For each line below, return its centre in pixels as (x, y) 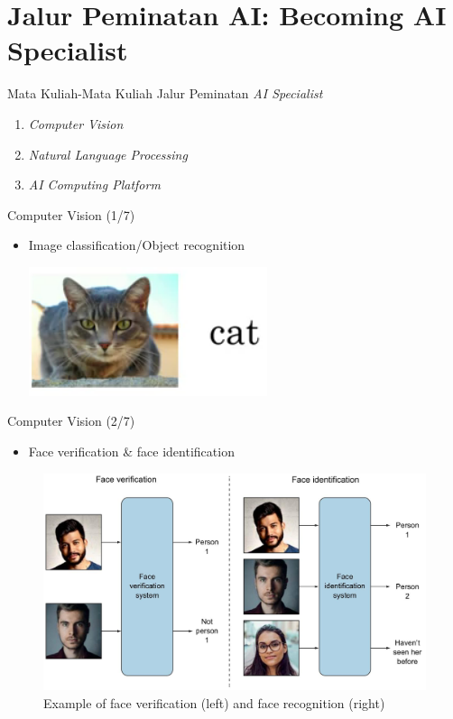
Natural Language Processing (108, 154)
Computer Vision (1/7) (71, 214)
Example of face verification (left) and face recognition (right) (214, 702)
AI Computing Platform (94, 184)
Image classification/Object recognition (137, 245)
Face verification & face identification (131, 452)
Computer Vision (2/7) (71, 421)
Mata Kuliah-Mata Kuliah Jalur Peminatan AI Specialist (165, 93)
